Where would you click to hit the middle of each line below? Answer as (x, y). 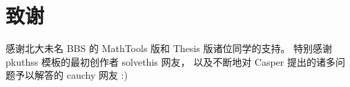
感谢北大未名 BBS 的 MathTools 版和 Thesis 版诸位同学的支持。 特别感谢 (169, 48)
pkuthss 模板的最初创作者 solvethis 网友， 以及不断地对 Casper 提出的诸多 (171, 61)
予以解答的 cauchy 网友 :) (71, 75)
